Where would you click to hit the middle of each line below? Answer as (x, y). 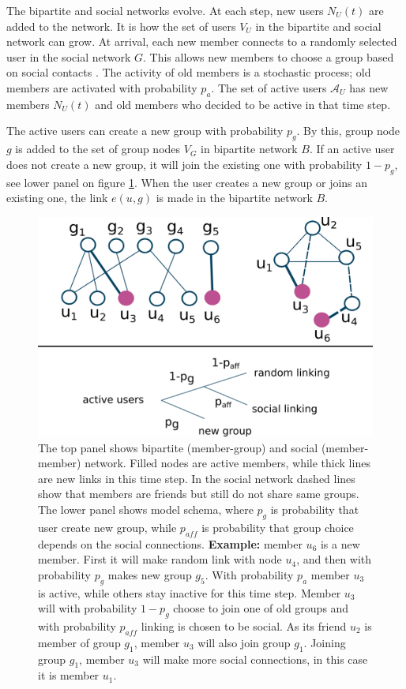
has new (369, 87)
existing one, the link (57, 198)
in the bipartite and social (318, 26)
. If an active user (352, 149)
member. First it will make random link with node (160, 559)
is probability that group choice (278, 527)
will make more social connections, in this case (255, 659)
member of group (79, 642)
